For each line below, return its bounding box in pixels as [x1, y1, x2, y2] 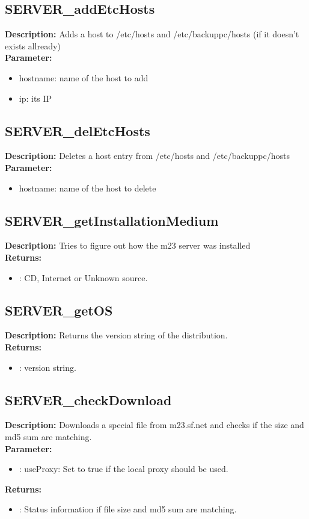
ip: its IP [19, 92, 52, 104]
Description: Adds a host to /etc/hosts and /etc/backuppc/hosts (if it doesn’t [5, 28, 299, 40]
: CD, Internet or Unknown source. [19, 271, 148, 284]
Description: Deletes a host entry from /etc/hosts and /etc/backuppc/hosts [5, 149, 290, 162]
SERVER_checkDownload [5, 390, 172, 409]
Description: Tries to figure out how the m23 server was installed [5, 239, 251, 252]
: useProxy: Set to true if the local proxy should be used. [19, 462, 228, 475]
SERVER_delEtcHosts [5, 121, 150, 140]
